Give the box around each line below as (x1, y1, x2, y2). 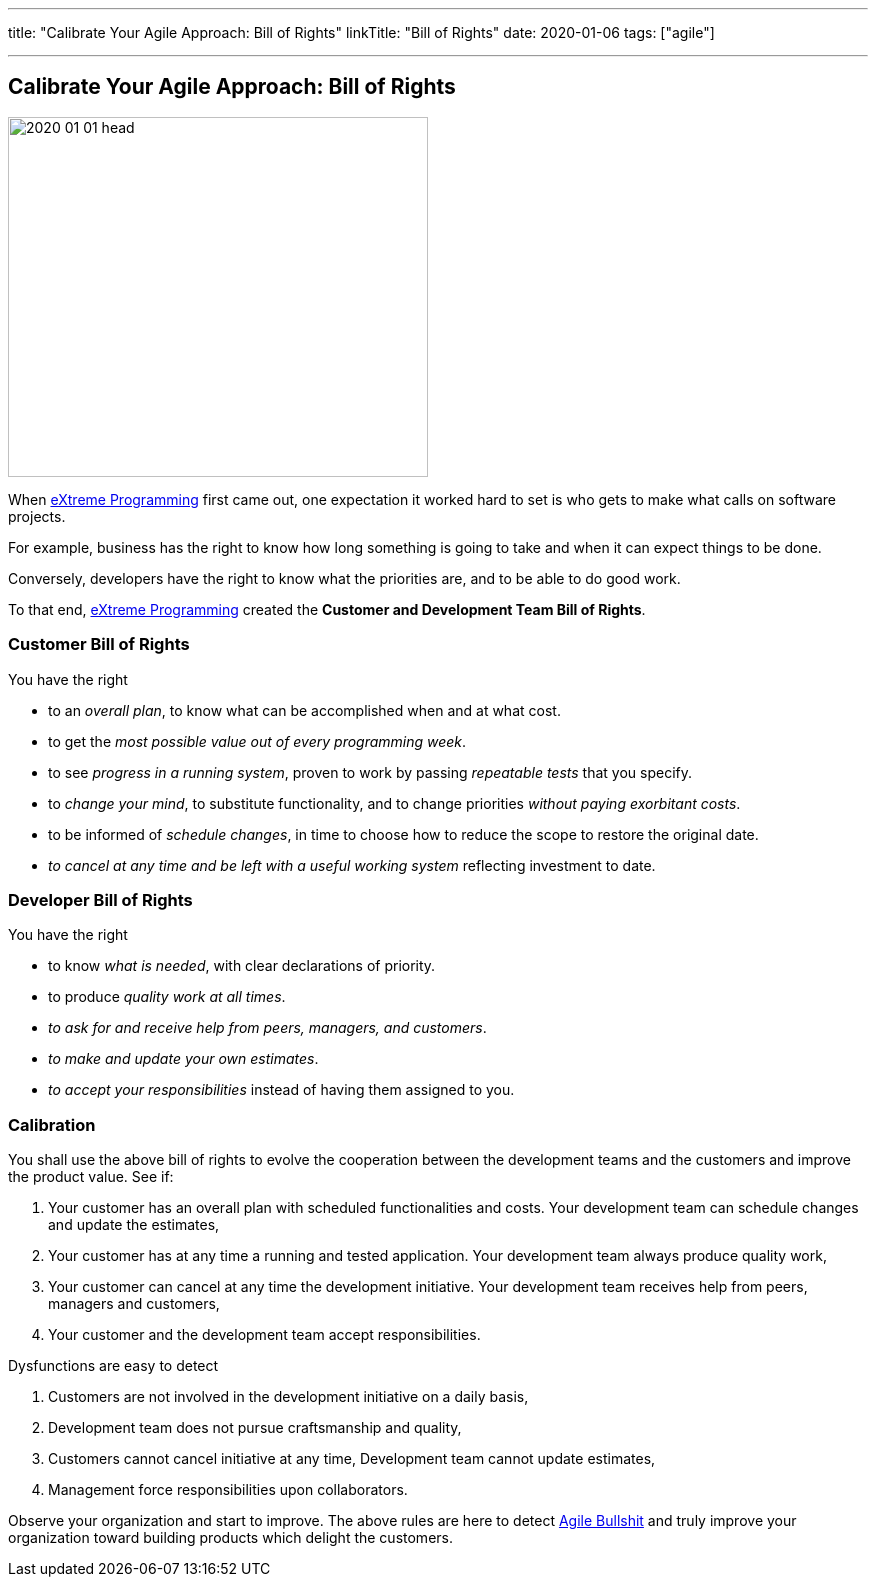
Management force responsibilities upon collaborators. (48, 1481, 408, 1499)
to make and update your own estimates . (48, 1050, 319, 1068)
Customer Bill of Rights (8, 634, 190, 655)
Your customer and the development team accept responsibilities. (48, 1326, 481, 1344)
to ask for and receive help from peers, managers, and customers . (48, 1019, 487, 1037)
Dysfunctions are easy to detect (8, 1357, 219, 1375)
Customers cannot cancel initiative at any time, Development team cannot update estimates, (48, 1450, 656, 1468)
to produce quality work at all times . (48, 988, 286, 1006)
